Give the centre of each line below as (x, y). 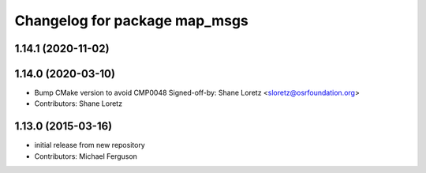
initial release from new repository (90, 145)
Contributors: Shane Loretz (78, 103)
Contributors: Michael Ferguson (86, 156)
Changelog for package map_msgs (131, 21)
